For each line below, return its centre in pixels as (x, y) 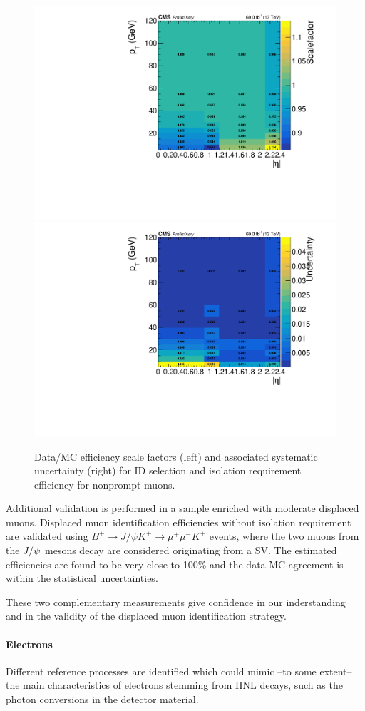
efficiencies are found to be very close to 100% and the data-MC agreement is (175, 564)
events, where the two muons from (284, 536)
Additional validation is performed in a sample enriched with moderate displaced (182, 508)
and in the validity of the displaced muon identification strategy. (146, 616)
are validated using (47, 536)
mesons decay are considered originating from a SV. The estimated (191, 550)
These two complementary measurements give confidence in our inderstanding (176, 602)
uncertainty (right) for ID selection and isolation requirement (168, 470)
